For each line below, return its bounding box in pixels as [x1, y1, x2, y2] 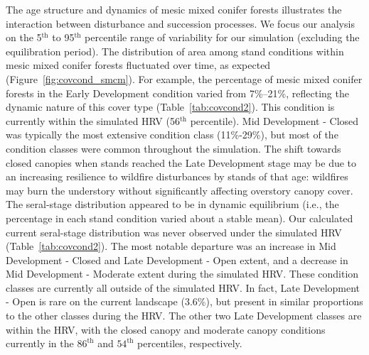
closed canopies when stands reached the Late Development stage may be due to [6, 155, 357, 170]
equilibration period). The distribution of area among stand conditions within [6, 43, 344, 58]
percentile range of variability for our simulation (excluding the [85, 30, 360, 45]
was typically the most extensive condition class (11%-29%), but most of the [6, 127, 338, 142]
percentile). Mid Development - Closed [190, 113, 359, 128]
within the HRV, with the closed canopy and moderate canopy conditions [6, 322, 326, 337]
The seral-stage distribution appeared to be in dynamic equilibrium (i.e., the [6, 197, 339, 212]
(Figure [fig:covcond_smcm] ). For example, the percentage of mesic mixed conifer [6, 71, 363, 86]
